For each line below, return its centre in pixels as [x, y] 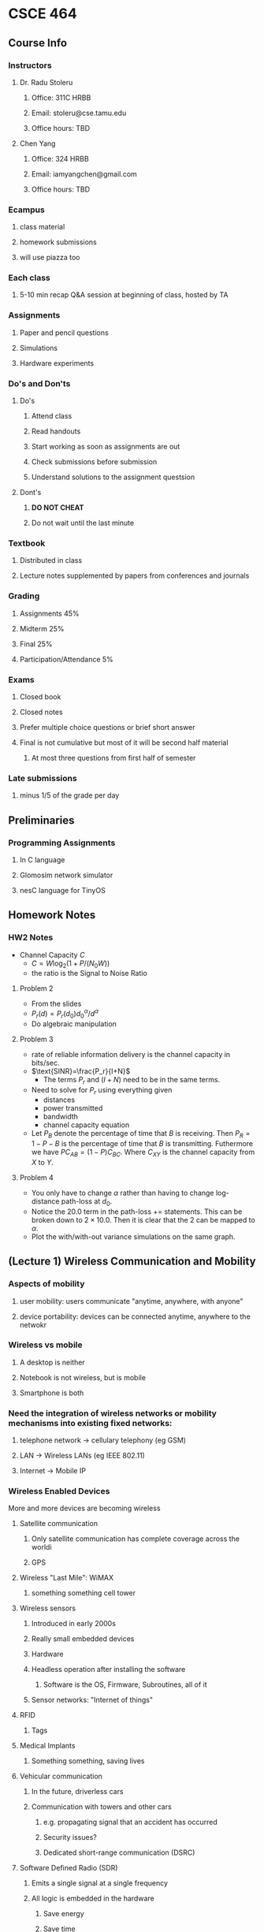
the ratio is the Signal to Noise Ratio [89, 973]
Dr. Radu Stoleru [46, 82]
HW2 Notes [31, 937]
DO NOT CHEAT [58, 508]
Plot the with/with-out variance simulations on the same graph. [133, 1236]
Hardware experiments [57, 363]
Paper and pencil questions [64, 333]
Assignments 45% [50, 613]
